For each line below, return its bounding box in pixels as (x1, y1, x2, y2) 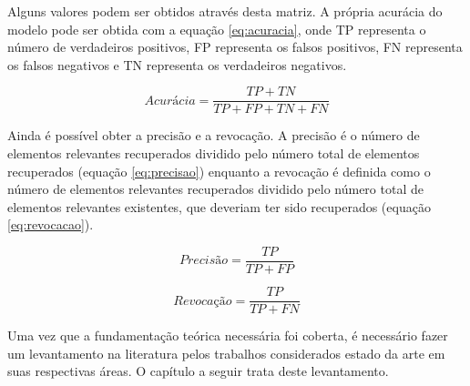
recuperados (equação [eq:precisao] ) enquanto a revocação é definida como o (7, 161, 431, 180)
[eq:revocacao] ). (7, 215, 94, 234)
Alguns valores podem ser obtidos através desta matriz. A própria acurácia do (7, 2, 443, 20)
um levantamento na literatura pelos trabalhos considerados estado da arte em (7, 343, 445, 362)
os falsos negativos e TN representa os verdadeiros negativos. (7, 55, 347, 74)
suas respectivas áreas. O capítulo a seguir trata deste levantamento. (7, 361, 389, 381)
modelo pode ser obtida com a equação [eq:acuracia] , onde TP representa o (7, 19, 426, 38)
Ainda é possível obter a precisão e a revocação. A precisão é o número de (7, 126, 420, 145)
